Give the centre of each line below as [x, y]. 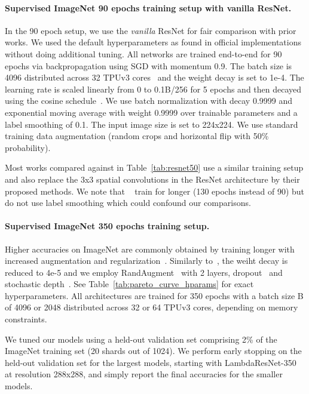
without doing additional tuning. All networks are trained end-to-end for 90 [143, 53]
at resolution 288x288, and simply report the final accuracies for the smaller [144, 374]
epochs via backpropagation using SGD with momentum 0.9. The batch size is [149, 65]
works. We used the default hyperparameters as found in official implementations [153, 42]
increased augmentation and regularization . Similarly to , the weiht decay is [146, 261]
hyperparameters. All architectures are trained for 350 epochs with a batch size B [154, 295]
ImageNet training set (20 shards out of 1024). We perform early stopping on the [153, 351]
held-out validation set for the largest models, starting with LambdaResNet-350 [151, 362]
